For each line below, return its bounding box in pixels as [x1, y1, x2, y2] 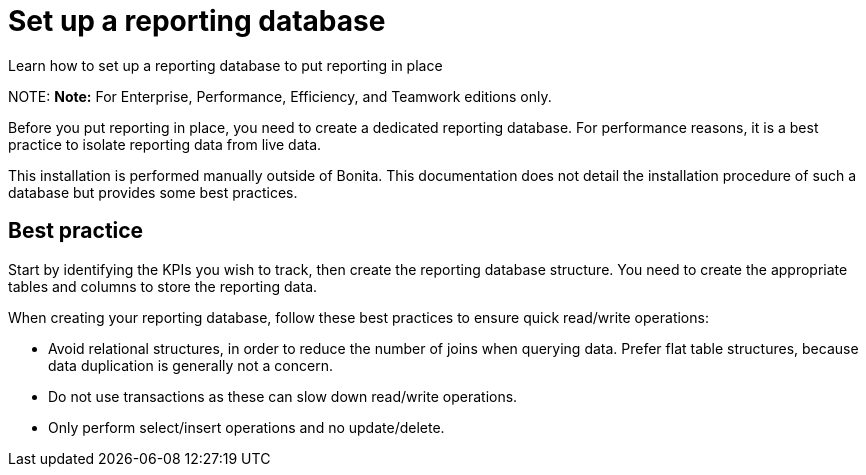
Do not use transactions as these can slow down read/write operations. [48, 387, 518, 405]
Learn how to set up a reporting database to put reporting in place [8, 56, 443, 74]
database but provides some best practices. [8, 183, 298, 201]
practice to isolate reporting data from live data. [8, 135, 322, 153]
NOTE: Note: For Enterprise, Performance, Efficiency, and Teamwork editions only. [8, 87, 552, 105]
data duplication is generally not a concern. [48, 356, 333, 374]
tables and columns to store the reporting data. [8, 277, 318, 295]
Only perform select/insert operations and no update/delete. [48, 418, 445, 436]
